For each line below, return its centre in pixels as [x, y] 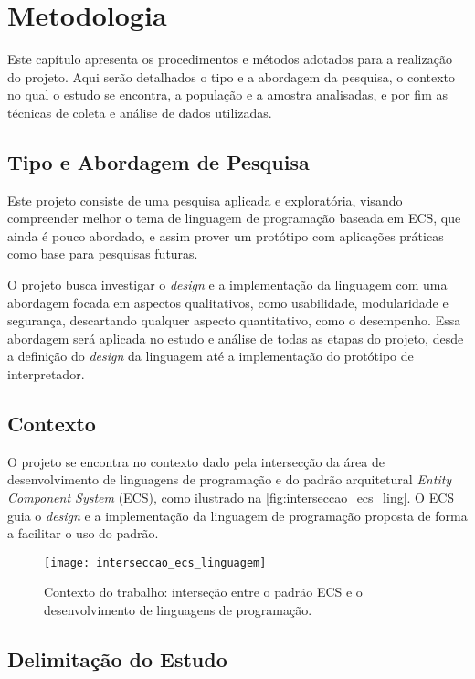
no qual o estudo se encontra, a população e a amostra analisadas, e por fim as [227, 95]
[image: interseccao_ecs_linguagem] [155, 562]
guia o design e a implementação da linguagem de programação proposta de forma [237, 515]
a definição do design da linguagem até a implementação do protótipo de [211, 356]
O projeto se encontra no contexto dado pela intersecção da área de [196, 461]
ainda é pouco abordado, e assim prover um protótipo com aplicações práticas [226, 235]
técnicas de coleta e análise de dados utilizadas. [140, 112]
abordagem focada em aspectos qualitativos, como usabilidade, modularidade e [228, 302]
